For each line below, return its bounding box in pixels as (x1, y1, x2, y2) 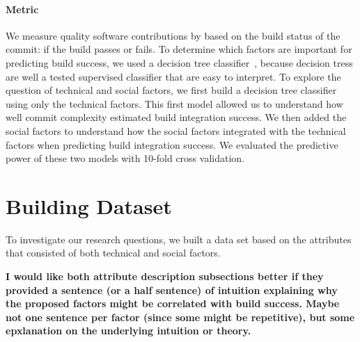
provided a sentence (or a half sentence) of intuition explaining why (6, 282, 338, 297)
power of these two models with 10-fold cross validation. (6, 151, 244, 165)
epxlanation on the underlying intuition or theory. (6, 323, 251, 338)
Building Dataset (6, 191, 172, 220)
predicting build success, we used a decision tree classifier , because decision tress (6, 55, 353, 70)
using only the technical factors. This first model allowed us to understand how (6, 96, 343, 111)
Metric (6, 1, 39, 16)
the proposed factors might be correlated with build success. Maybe (6, 296, 340, 311)
